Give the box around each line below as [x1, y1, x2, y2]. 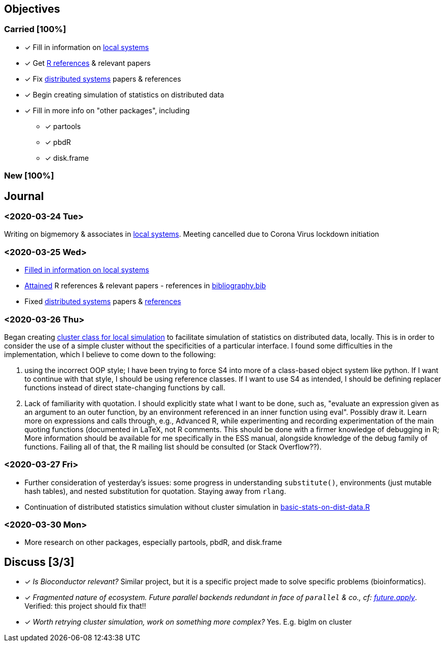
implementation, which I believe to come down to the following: [4, 350, 216, 359]
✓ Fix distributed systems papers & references [24, 74, 181, 83]
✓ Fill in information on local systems [24, 42, 149, 52]
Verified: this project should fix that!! [24, 602, 146, 611]
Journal [4, 189, 44, 203]
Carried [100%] [4, 24, 66, 35]
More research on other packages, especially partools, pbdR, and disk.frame [24, 538, 282, 547]
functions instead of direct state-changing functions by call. [24, 383, 225, 392]
